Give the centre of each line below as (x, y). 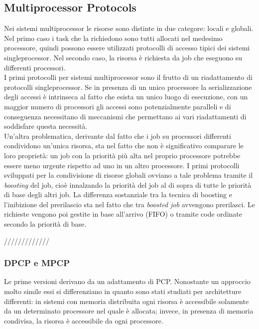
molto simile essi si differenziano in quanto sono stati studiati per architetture (123, 291)
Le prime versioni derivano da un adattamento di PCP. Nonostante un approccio (127, 281)
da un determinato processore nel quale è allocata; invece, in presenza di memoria (129, 311)
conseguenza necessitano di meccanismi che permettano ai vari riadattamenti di (125, 116)
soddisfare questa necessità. (46, 126)
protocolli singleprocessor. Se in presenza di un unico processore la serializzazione (128, 87)
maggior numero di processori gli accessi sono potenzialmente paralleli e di (118, 106)
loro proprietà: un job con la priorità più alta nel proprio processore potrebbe (122, 155)
